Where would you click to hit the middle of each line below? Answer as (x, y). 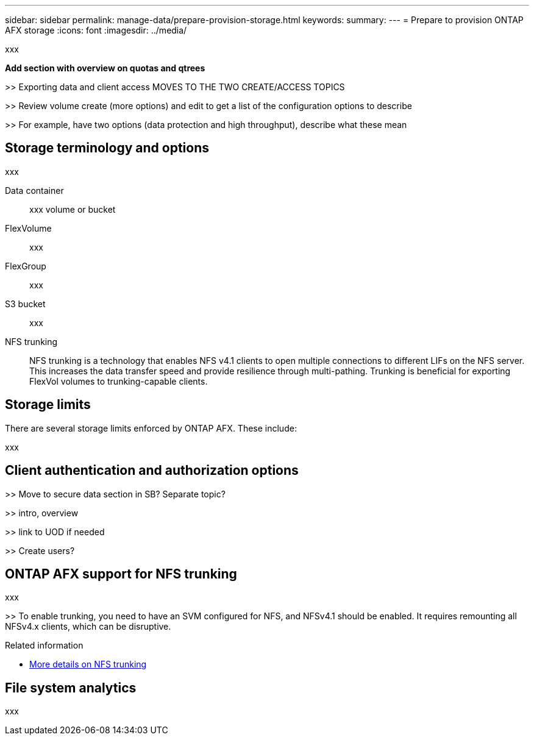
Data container (34, 190)
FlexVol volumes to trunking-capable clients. (119, 381)
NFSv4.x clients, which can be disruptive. (88, 627)
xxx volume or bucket (73, 209)
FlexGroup (26, 266)
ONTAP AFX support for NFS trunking (121, 574)
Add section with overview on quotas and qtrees (105, 68)
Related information (44, 646)
